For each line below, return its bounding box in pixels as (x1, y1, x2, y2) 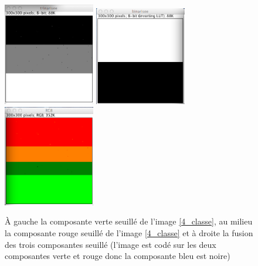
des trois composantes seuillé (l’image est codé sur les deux (5, 238, 216, 250)
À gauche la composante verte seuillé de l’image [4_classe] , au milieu (5, 215, 253, 227)
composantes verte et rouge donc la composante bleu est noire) (5, 250, 230, 262)
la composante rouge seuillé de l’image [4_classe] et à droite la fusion (5, 226, 253, 239)
